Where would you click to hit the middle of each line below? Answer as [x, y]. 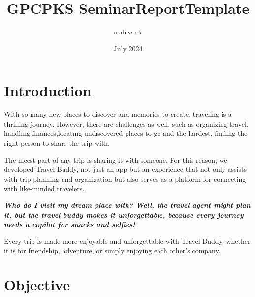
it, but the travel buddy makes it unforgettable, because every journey [124, 214]
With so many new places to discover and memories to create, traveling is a [118, 114]
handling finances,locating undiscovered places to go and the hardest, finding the [126, 133]
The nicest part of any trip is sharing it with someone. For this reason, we [116, 159]
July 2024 [128, 48]
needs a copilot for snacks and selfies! [70, 224]
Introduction [48, 90]
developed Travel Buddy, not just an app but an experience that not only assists [126, 169]
